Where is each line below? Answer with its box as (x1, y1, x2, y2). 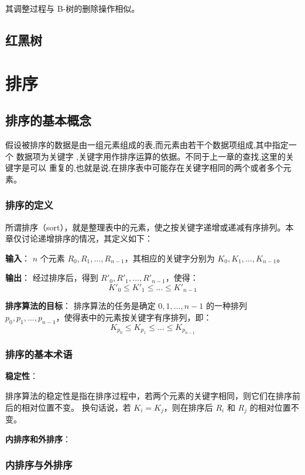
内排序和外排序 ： (5, 432, 71, 445)
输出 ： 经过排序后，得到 (5, 271, 98, 284)
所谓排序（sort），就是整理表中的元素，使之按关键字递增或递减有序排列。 (5, 221, 286, 233)
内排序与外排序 (5, 457, 73, 472)
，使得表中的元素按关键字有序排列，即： (56, 311, 212, 323)
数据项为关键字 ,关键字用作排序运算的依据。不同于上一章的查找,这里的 (16, 150, 286, 162)
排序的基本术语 (5, 347, 73, 362)
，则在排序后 (163, 401, 213, 413)
